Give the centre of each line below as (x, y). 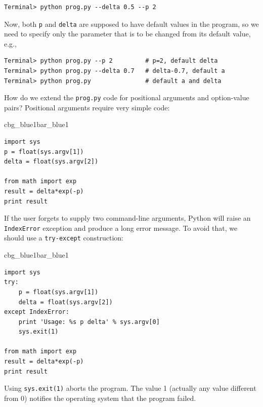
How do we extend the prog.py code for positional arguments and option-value (127, 97)
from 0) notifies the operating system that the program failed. (100, 398)
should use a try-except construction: (64, 238)
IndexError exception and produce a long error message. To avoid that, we (121, 228)
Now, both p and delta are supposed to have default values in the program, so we (131, 24)
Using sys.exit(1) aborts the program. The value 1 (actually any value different (130, 388)
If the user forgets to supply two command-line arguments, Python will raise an (127, 218)
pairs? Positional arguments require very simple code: (87, 107)
